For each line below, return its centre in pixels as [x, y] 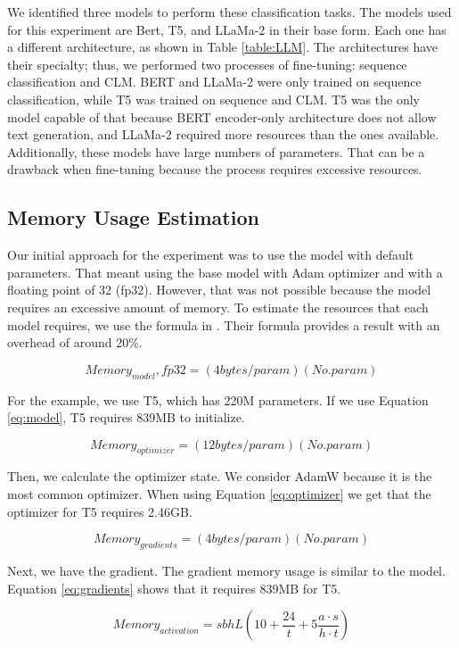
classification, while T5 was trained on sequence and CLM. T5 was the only [213, 99]
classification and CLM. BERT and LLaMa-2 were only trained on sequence [214, 82]
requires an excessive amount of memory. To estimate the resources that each [218, 307]
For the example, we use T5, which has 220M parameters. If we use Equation [218, 399]
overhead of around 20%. [75, 342]
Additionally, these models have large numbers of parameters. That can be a [216, 151]
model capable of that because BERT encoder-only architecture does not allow [222, 116]
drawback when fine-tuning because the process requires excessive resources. [215, 169]
